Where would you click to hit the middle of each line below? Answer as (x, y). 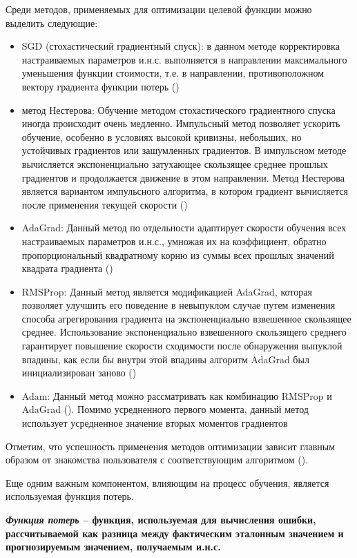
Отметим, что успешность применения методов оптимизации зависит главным (170, 446)
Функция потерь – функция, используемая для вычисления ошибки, (161, 519)
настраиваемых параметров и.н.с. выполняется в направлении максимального (184, 59)
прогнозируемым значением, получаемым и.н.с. (113, 547)
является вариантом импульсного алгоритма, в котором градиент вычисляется (185, 191)
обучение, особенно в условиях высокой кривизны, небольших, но (162, 136)
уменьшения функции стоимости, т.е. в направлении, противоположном (173, 73)
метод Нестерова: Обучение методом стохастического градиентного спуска (178, 109)
